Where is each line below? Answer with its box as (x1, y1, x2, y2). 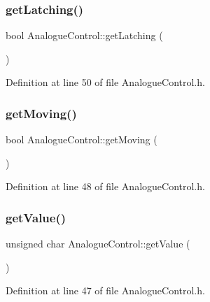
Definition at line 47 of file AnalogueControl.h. (6, 283, 205, 298)
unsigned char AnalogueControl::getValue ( (6, 236, 190, 251)
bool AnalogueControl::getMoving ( (6, 132, 157, 147)
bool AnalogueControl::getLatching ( (6, 28, 163, 43)
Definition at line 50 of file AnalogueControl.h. (6, 75, 205, 89)
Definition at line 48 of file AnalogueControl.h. (6, 179, 205, 194)
